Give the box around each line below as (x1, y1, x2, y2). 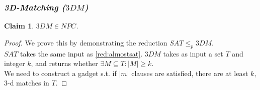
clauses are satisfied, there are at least (131, 67, 248, 78)
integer (4, 58, 25, 68)
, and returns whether (31, 58, 98, 68)
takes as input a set (163, 48, 223, 58)
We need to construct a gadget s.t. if (4, 67, 117, 78)
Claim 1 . (4, 20, 34, 31)
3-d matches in (4, 77, 49, 88)
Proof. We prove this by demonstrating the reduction (4, 37, 167, 47)
